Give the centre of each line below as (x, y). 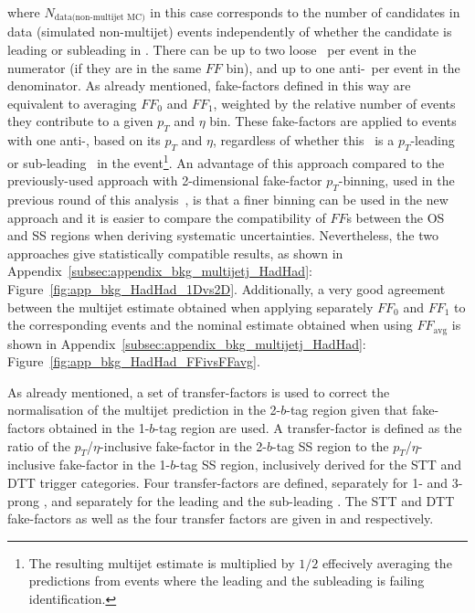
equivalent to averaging (72, 103)
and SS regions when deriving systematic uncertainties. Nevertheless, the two (223, 235)
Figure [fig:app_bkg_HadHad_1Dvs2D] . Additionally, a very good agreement (227, 289)
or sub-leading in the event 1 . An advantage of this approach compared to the (226, 161)
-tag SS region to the (330, 445)
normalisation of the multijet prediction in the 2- (144, 410)
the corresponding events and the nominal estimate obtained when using (210, 325)
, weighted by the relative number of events (334, 103)
